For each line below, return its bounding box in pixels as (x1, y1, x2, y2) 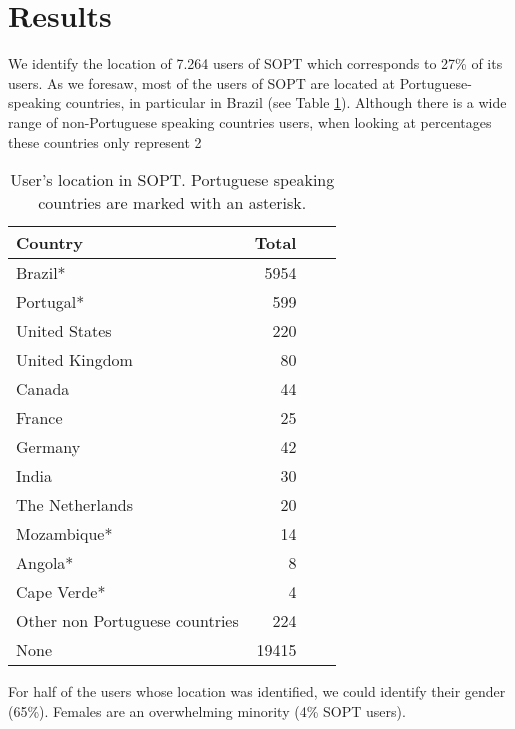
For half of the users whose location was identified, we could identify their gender (8, 681, 506, 702)
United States (16, 319, 112, 343)
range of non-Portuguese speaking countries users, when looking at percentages (8, 111, 492, 132)
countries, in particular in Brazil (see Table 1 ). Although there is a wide (65, 92, 507, 113)
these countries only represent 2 (8, 131, 202, 152)
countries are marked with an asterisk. (38, 191, 307, 215)
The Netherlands (16, 493, 134, 517)
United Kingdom (16, 348, 133, 372)
